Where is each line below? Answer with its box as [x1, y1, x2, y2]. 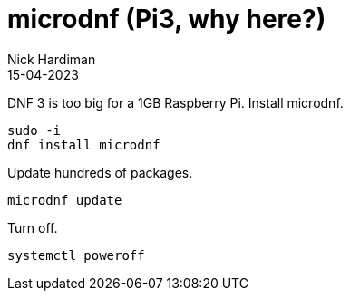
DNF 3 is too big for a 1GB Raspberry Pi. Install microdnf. [7, 94, 344, 111]
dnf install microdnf [7, 137, 160, 152]
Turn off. [7, 219, 58, 236]
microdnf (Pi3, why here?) [7, 4, 326, 34]
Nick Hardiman [7, 51, 96, 67]
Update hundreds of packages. [7, 164, 193, 180]
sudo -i [7, 122, 62, 138]
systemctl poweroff [7, 247, 145, 263]
